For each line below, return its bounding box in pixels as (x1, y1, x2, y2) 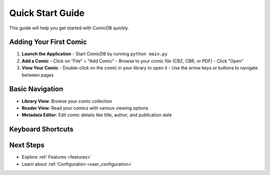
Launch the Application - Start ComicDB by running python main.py (21, 51, 167, 57)
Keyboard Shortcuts (9, 125, 73, 134)
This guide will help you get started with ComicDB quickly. (9, 25, 129, 31)
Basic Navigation (9, 85, 63, 93)
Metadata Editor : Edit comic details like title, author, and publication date (21, 112, 172, 118)
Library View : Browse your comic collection (21, 98, 112, 104)
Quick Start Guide (9, 7, 85, 18)
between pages (21, 72, 54, 78)
